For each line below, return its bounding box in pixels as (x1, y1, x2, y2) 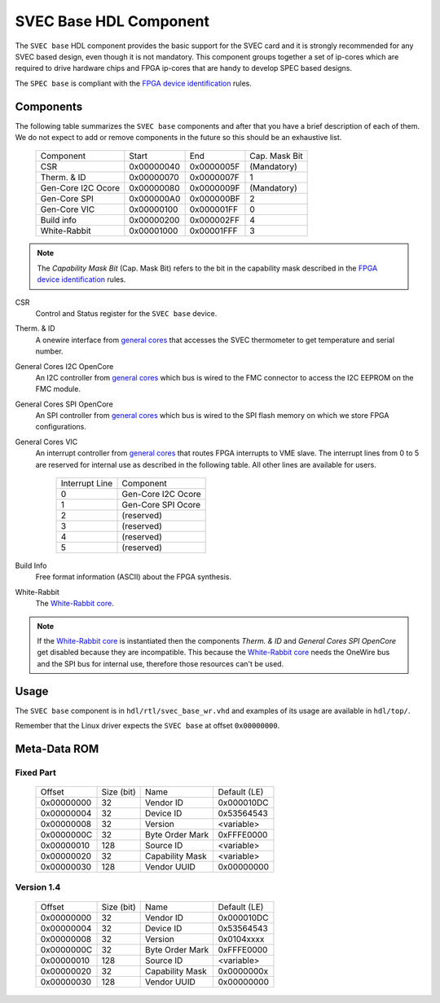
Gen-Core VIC (40, 204, 95, 215)
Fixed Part (15, 767, 56, 778)
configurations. (35, 422, 87, 432)
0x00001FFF (189, 225, 238, 236)
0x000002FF (189, 214, 240, 226)
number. (35, 346, 64, 356)
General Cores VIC (15, 437, 78, 447)
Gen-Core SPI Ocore (121, 499, 201, 511)
